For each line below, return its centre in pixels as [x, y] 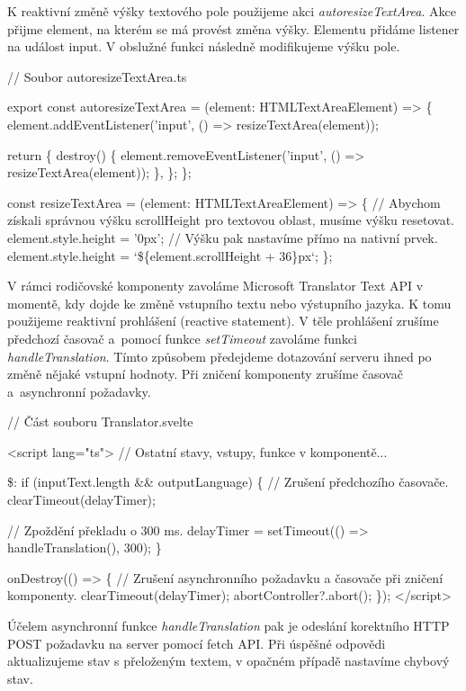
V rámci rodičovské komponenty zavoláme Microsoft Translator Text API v [215, 286]
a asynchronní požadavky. [79, 391]
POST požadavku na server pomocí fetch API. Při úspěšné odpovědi [197, 643]
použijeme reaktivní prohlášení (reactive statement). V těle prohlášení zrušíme [223, 321]
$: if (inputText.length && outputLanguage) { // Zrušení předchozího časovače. [228, 482]
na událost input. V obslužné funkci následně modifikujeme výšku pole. [204, 46]
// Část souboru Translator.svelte [100, 422]
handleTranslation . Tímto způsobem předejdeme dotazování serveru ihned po [220, 356]
